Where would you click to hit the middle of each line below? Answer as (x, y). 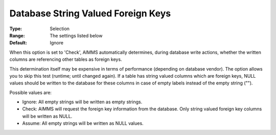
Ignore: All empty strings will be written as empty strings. (82, 102)
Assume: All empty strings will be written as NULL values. (83, 123)
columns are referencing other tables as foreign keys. (66, 59)
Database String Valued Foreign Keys (90, 13)
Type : (16, 29)
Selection (60, 29)
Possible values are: (31, 93)
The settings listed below (76, 35)
